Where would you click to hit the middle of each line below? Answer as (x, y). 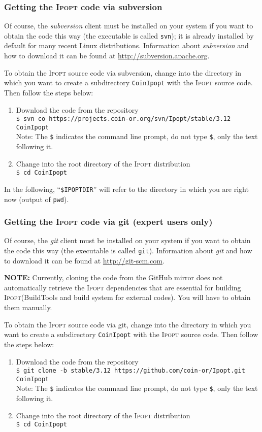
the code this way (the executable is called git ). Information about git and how (128, 251)
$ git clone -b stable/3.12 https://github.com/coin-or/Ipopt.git (130, 371)
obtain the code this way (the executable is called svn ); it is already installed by (129, 35)
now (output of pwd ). (37, 199)
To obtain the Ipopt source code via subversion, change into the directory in (123, 72)
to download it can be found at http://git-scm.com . (84, 260)
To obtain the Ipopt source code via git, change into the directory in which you (128, 324)
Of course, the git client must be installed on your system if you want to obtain (127, 240)
